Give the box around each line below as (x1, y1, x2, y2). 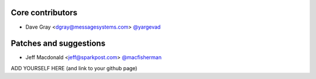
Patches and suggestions (11, 39, 105, 49)
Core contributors (11, 8, 78, 18)
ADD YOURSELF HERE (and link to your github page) (11, 64, 138, 71)
